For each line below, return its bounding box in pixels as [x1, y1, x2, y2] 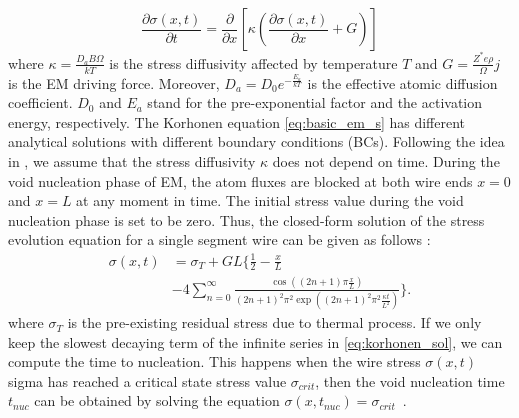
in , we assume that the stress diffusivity [8, 151, 256, 172]
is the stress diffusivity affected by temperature [109, 52, 398, 73]
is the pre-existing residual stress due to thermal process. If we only [67, 312, 482, 333]
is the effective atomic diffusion [307, 72, 498, 93]
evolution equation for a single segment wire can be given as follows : [8, 229, 431, 250]
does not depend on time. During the [272, 151, 500, 172]
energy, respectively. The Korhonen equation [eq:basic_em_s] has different [8, 111, 466, 132]
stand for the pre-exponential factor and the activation [147, 92, 483, 113]
